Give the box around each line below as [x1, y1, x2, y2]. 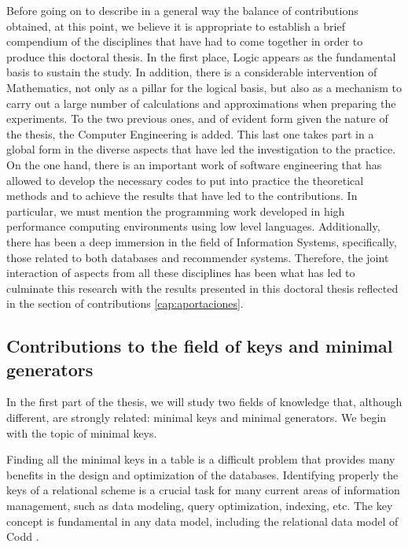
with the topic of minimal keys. [6, 424, 157, 441]
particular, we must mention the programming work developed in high [6, 202, 345, 219]
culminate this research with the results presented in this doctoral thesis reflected [6, 279, 399, 296]
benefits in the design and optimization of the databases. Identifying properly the [6, 466, 399, 482]
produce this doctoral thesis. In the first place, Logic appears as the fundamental [6, 48, 396, 65]
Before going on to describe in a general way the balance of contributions [6, 2, 358, 18]
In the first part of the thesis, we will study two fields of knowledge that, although [6, 394, 402, 410]
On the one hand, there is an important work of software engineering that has [6, 156, 382, 172]
